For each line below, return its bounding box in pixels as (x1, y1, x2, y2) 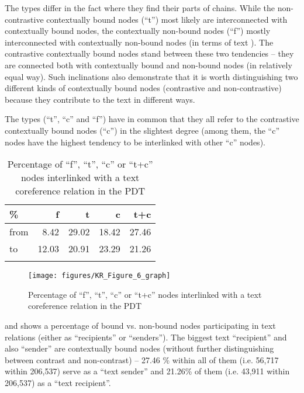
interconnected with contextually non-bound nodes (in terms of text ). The (5, 36, 274, 48)
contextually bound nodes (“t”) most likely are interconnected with (46, 13, 288, 25)
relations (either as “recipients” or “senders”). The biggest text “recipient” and (5, 331, 287, 343)
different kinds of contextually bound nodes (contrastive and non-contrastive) (5, 82, 282, 94)
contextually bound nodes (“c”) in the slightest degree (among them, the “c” (5, 124, 280, 136)
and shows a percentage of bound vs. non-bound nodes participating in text (5, 319, 276, 331)
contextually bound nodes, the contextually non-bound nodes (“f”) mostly (5, 25, 271, 37)
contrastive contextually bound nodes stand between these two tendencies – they (5, 47, 294, 60)
